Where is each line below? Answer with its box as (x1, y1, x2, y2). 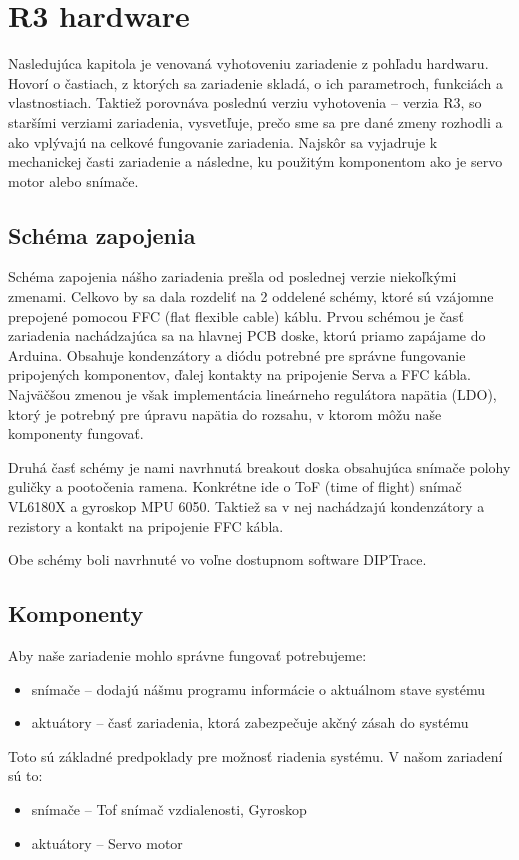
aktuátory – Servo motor (31, 832, 183, 853)
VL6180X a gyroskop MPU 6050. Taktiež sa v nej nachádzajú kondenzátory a (8, 496, 485, 517)
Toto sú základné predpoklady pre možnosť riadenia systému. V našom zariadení (8, 745, 503, 766)
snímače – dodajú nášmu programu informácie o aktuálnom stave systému (31, 678, 485, 699)
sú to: (8, 765, 43, 786)
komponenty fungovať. (8, 423, 144, 444)
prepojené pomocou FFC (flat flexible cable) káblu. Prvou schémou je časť (8, 305, 464, 326)
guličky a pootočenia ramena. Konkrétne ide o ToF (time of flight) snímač (8, 476, 462, 497)
